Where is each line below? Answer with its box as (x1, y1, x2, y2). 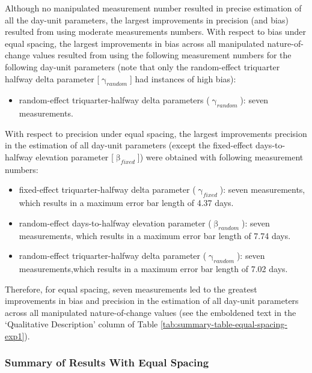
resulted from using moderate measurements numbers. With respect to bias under (5, 25, 306, 38)
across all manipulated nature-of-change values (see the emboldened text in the (5, 306, 296, 318)
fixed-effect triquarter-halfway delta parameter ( (19, 183, 196, 196)
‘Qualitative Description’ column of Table (5, 318, 158, 330)
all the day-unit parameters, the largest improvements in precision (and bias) (5, 13, 289, 26)
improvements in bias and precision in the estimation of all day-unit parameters (5, 294, 299, 307)
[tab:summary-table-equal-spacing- (160, 318, 287, 330)
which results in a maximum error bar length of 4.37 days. (19, 196, 234, 209)
